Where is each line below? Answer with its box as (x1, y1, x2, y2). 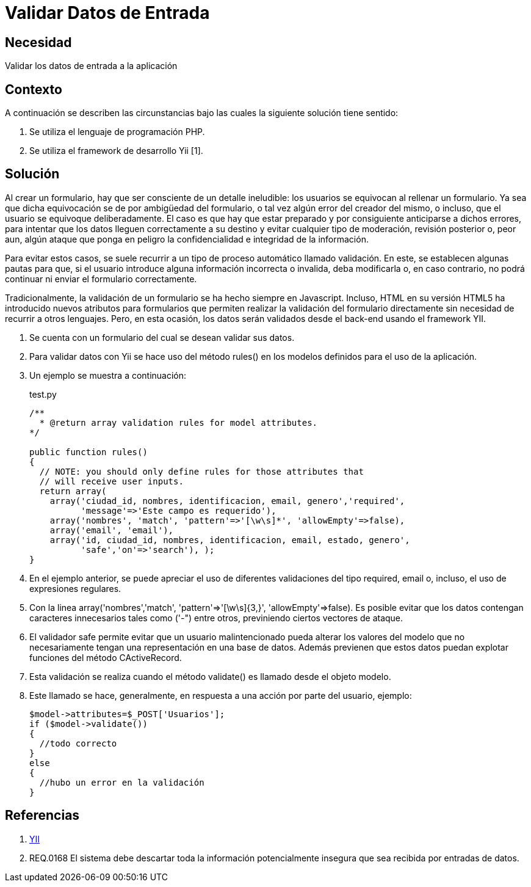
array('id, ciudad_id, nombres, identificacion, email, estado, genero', (49, 535, 410, 545)
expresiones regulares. (29, 583, 121, 594)
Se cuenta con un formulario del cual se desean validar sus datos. (29, 332, 295, 343)
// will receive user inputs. (39, 476, 184, 486)
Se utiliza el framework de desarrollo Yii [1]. (29, 145, 203, 156)
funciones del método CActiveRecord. (29, 652, 182, 663)
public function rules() (29, 447, 148, 457)
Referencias (5, 808, 80, 823)
